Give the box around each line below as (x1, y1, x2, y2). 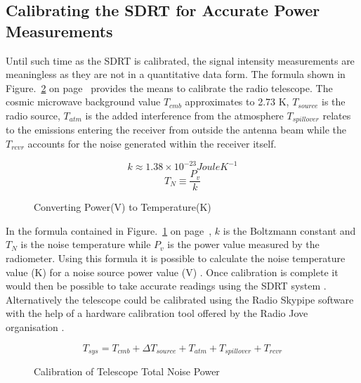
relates (322, 108, 351, 122)
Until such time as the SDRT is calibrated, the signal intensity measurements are (6, 53, 355, 67)
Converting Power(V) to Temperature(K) (34, 200, 211, 214)
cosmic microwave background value (6, 94, 161, 109)
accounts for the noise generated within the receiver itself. (27, 136, 277, 151)
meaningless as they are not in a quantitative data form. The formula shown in (6, 67, 346, 82)
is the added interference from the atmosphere (85, 108, 284, 122)
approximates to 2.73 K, (185, 94, 289, 109)
